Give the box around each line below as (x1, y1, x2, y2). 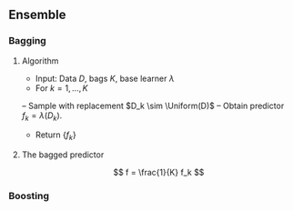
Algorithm (21, 55, 59, 66)
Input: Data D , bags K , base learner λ (35, 73, 175, 84)
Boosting (8, 190, 49, 203)
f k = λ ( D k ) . (21, 109, 63, 123)
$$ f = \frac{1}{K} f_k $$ (112, 167, 205, 178)
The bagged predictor (21, 149, 105, 160)
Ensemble (8, 7, 66, 23)
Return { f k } (35, 129, 76, 143)
